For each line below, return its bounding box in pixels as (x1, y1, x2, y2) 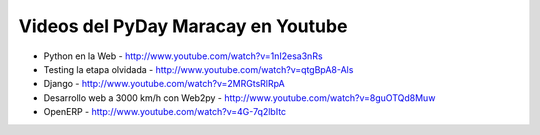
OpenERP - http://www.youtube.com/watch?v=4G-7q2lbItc (43, 106, 287, 118)
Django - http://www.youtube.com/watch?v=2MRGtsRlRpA (43, 78, 285, 90)
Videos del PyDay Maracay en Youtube (18, 15, 348, 37)
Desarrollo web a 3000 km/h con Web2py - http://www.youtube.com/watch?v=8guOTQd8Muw (43, 91, 436, 104)
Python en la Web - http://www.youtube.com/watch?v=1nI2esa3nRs (43, 50, 324, 62)
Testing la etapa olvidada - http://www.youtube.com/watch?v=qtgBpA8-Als (43, 63, 354, 75)
